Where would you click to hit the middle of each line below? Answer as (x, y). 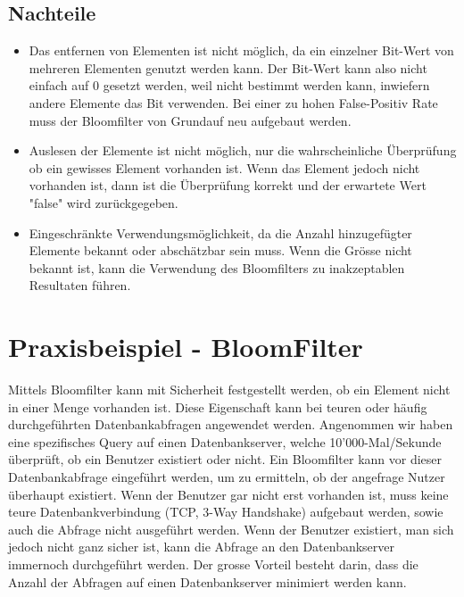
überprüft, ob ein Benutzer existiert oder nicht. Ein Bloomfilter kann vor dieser (225, 459)
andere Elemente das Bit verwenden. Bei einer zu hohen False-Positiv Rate (233, 102)
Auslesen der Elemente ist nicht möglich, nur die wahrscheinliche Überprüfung (243, 150)
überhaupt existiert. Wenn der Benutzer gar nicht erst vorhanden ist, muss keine (228, 494)
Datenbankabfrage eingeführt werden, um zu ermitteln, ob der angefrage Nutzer (227, 477)
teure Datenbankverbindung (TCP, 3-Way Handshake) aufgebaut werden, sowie (226, 512)
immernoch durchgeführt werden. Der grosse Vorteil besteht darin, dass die (213, 564)
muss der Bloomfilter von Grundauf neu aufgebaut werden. (190, 120)
